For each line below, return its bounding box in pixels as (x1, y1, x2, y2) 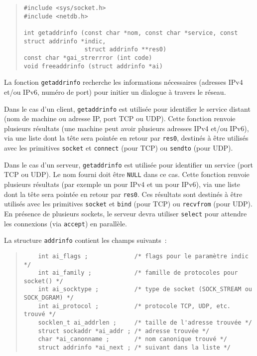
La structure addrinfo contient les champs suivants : (4, 235, 167, 245)
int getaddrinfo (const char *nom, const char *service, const (23, 29, 238, 36)
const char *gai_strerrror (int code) (23, 54, 152, 61)
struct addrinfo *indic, (23, 37, 106, 45)
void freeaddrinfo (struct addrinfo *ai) (23, 62, 163, 70)
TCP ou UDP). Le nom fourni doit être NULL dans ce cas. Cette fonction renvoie (4, 169, 250, 179)
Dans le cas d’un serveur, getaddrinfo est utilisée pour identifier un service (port (4, 159, 254, 170)
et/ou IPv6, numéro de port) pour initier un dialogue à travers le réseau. (4, 86, 226, 97)
